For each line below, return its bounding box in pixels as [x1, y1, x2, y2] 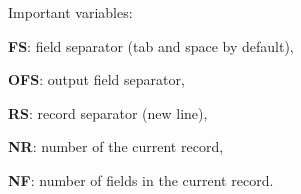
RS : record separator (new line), [8, 102, 208, 123]
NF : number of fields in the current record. [8, 169, 274, 190]
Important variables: [8, 2, 133, 22]
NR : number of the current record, [8, 136, 224, 157]
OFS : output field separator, [8, 69, 185, 90]
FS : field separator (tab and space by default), [8, 35, 294, 56]
